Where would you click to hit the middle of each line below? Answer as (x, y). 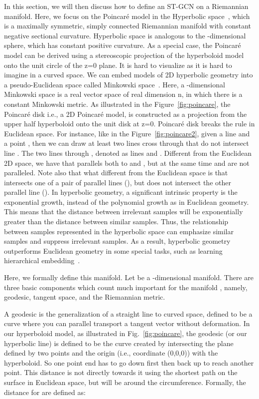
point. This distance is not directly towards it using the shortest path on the (121, 372)
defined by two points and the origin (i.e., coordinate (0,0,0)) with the (111, 353)
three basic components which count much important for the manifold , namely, (126, 287)
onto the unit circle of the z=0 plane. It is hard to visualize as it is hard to (118, 65)
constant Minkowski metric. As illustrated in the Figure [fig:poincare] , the (117, 104)
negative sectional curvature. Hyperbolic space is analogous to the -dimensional (125, 35)
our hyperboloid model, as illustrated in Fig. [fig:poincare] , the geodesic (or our (126, 333)
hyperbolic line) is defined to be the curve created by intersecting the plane (119, 343)
